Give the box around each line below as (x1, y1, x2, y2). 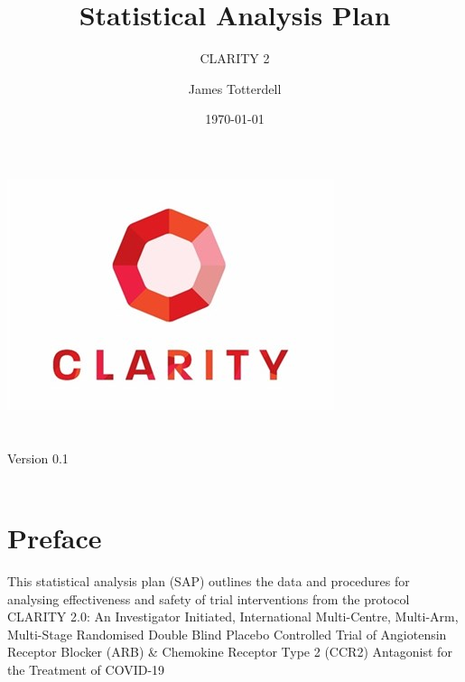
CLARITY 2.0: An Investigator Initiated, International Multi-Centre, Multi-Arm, (7, 607, 459, 626)
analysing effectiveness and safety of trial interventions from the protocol (7, 589, 410, 608)
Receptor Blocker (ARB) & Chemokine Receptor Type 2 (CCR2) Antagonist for (7, 642, 452, 661)
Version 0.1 (7, 448, 69, 467)
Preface (7, 519, 102, 556)
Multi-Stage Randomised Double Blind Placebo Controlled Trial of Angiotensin (7, 624, 447, 643)
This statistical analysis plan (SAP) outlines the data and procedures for (7, 572, 410, 590)
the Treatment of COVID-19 (7, 659, 165, 678)
